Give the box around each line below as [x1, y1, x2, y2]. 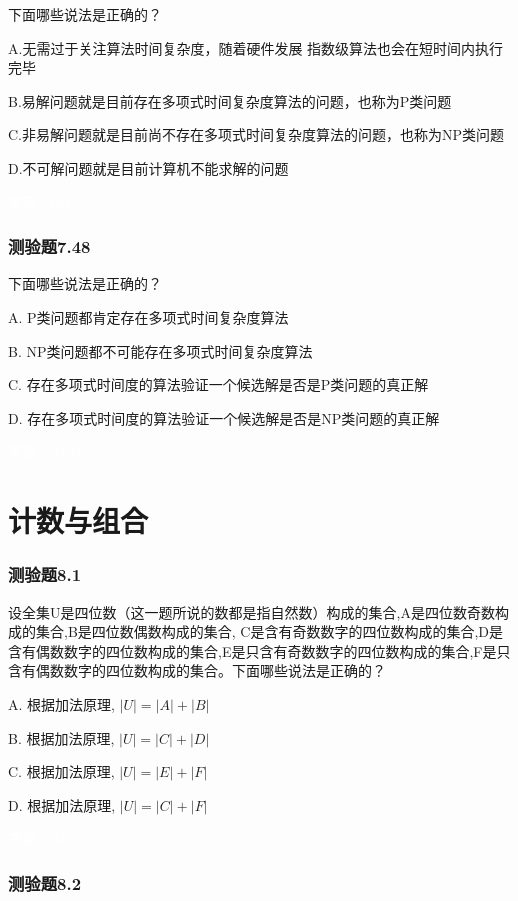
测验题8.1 [8, 562, 82, 587]
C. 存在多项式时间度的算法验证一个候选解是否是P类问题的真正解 [8, 374, 429, 395]
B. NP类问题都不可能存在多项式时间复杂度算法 [8, 340, 313, 361]
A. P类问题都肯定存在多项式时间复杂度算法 [8, 306, 289, 327]
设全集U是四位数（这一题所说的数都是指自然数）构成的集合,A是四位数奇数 [8, 601, 495, 622]
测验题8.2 [8, 870, 82, 895]
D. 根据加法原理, [8, 794, 116, 815]
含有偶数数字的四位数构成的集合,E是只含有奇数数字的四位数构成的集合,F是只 [8, 640, 511, 661]
